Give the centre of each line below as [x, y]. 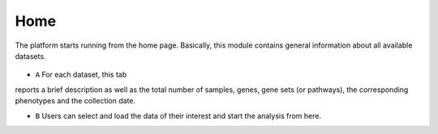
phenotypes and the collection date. [75, 101]
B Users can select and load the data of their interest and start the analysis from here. [178, 115]
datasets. [30, 56]
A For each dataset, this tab [81, 75]
